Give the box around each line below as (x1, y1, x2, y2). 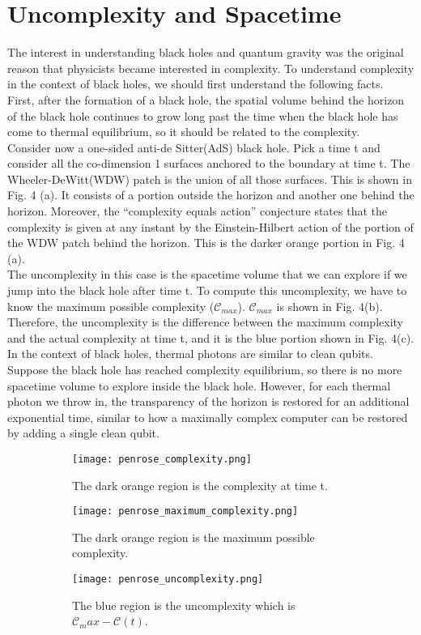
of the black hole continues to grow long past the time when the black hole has (7, 107, 398, 124)
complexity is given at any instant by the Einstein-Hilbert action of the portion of (7, 218, 414, 235)
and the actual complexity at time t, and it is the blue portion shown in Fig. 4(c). (7, 329, 415, 346)
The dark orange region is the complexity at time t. (72, 476, 328, 493)
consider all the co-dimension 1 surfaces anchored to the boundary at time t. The (7, 155, 410, 172)
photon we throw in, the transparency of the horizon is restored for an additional (7, 393, 410, 410)
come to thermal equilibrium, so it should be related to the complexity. (7, 123, 360, 140)
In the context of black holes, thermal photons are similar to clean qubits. (7, 345, 373, 362)
